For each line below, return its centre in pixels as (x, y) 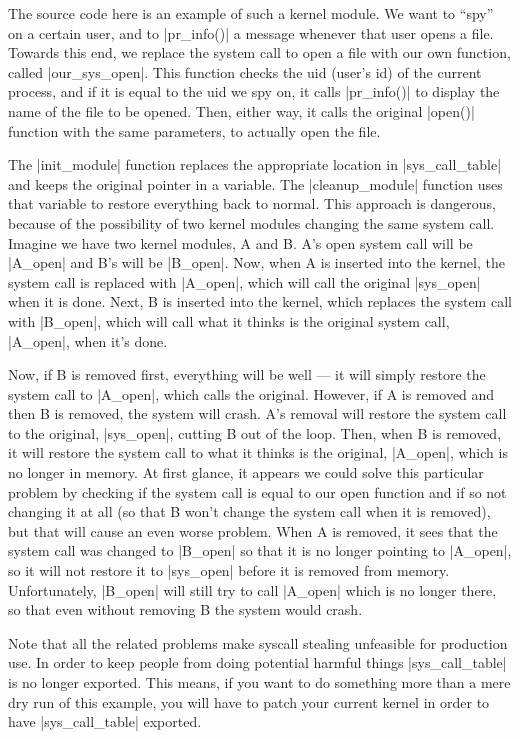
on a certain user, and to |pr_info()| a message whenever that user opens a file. (251, 32)
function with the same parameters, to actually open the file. (194, 130)
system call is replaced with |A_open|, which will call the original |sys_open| (244, 281)
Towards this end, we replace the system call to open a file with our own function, (259, 52)
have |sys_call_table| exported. (105, 721)
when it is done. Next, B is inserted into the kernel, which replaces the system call (260, 301)
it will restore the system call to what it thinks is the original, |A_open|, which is (258, 452)
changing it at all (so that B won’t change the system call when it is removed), (249, 511)
